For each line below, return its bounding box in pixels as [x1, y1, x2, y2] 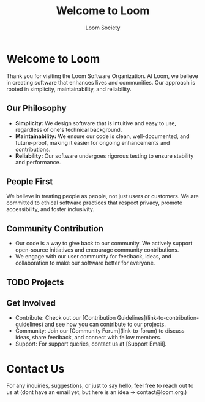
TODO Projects [6, 277, 64, 287]
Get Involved [6, 298, 56, 308]
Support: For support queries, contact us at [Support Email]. [15, 340, 167, 347]
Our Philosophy [6, 103, 67, 114]
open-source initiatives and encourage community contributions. [15, 246, 179, 253]
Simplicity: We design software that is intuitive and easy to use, [15, 119, 176, 126]
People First [6, 176, 53, 187]
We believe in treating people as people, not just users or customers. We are [6, 193, 199, 200]
